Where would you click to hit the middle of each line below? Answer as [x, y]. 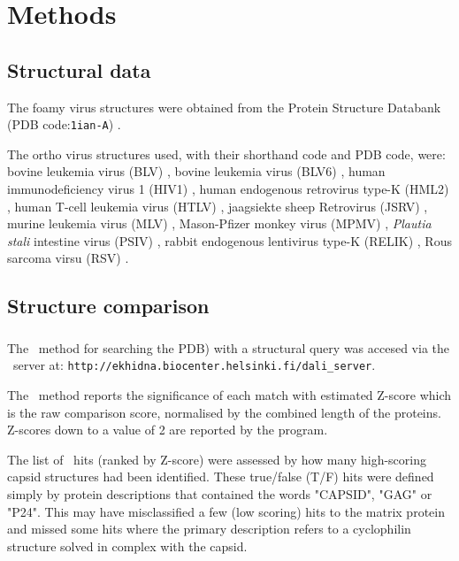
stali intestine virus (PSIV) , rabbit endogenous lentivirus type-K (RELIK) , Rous [229, 240]
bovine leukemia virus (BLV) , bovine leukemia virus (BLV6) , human [196, 171]
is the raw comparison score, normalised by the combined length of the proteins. [224, 412]
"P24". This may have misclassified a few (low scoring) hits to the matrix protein [226, 511]
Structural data [79, 69]
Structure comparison [108, 306]
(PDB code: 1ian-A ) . [64, 124]
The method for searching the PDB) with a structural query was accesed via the [229, 347]
